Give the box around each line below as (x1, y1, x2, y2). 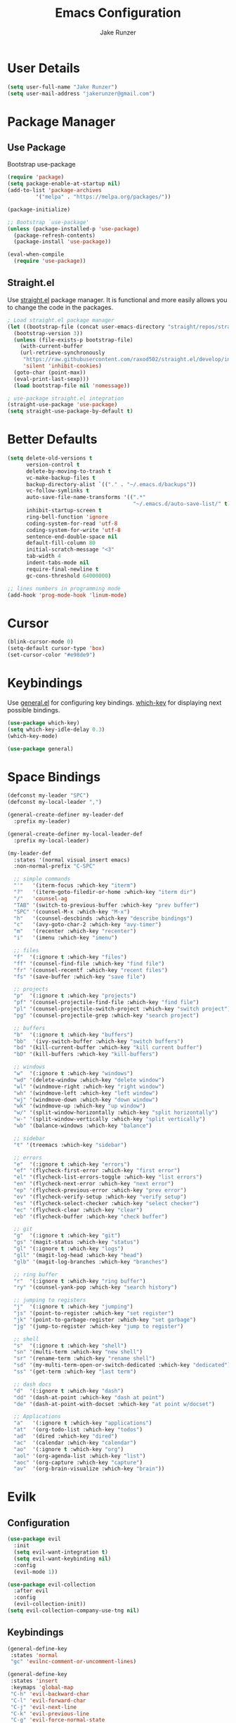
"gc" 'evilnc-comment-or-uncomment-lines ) (10, 1658, 137, 1665)
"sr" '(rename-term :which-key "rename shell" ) (13, 1355, 156, 1363)
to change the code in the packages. (7, 303, 114, 311)
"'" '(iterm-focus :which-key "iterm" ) (13, 882, 137, 890)
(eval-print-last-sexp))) (13, 375, 90, 382)
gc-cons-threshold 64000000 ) (25, 572, 112, 579)
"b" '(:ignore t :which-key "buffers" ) (13, 1031, 133, 1038)
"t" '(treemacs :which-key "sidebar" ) (13, 1141, 128, 1148)
